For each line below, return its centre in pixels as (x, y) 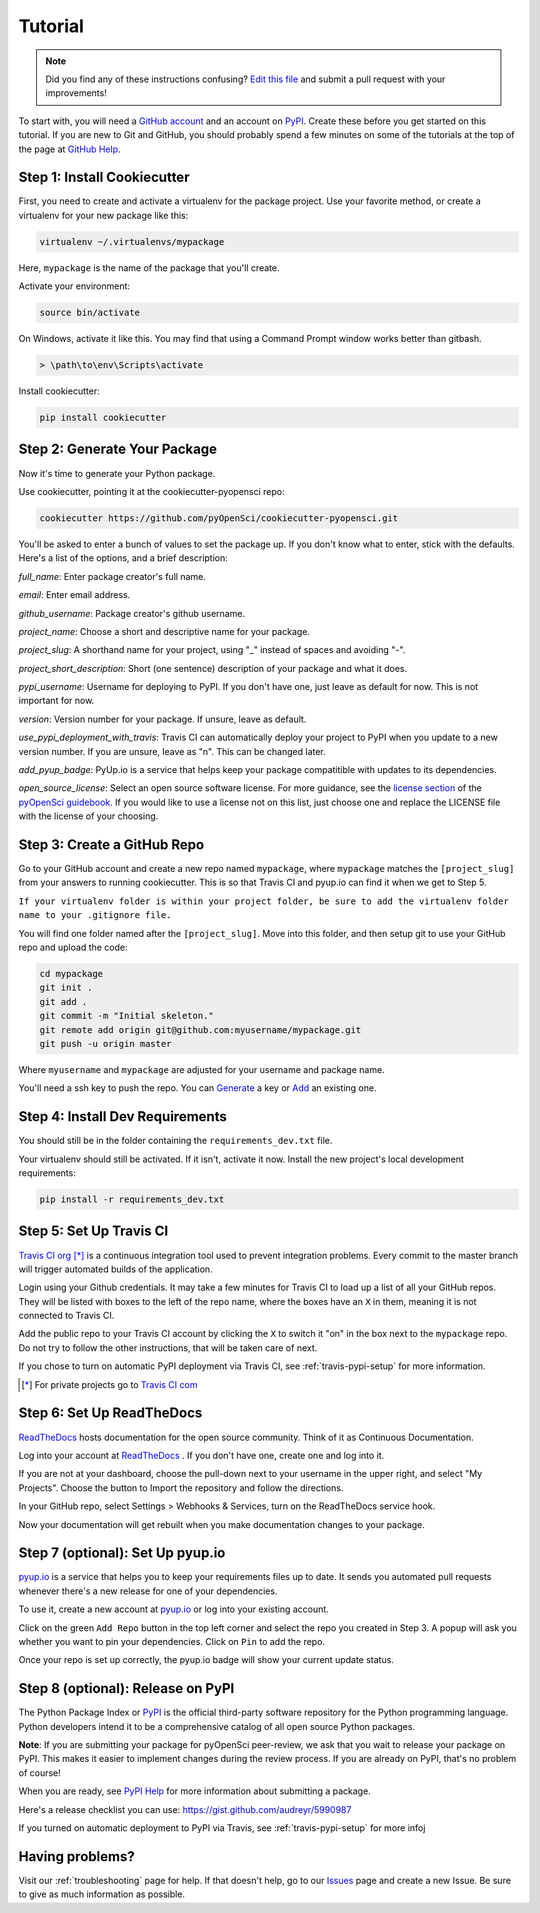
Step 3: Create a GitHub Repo (111, 844)
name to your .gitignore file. (95, 915)
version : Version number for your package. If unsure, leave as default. (162, 719)
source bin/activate (89, 313)
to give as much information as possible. (101, 1894)
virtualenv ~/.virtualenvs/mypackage (132, 241)
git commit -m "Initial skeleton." (126, 1016)
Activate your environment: (74, 286)
